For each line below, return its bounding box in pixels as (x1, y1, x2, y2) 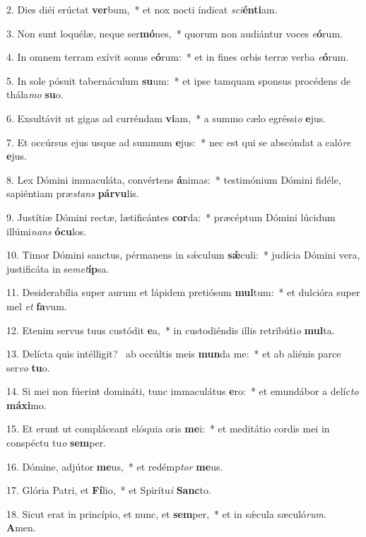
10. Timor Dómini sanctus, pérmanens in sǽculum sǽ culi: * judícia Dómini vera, (6, 247, 360, 262)
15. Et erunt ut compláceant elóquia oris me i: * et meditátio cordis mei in (6, 421, 330, 436)
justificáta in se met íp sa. (6, 261, 110, 276)
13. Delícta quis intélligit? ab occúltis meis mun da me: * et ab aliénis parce (6, 346, 341, 361)
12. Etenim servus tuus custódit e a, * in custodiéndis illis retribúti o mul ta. (6, 322, 335, 337)
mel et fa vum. (6, 298, 67, 313)
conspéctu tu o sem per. (6, 435, 107, 450)
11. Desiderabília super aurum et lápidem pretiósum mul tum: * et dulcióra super (6, 285, 360, 300)
